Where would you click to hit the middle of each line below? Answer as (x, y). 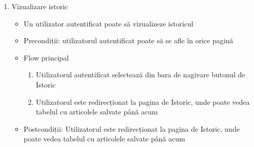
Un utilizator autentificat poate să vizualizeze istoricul (108, 23)
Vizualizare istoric (40, 6)
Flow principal (46, 57)
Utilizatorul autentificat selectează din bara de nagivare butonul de (141, 75)
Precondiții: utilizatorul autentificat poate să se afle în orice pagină (128, 40)
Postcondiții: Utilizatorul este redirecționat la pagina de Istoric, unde (132, 128)
